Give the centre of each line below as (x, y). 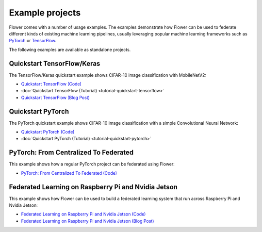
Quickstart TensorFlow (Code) (51, 84)
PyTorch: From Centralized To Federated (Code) (69, 173)
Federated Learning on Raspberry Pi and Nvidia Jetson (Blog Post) (88, 221)
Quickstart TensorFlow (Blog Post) (55, 98)
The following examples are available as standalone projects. (70, 50)
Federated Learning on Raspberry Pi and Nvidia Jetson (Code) (83, 214)
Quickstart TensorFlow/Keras (55, 63)
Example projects (45, 13)
